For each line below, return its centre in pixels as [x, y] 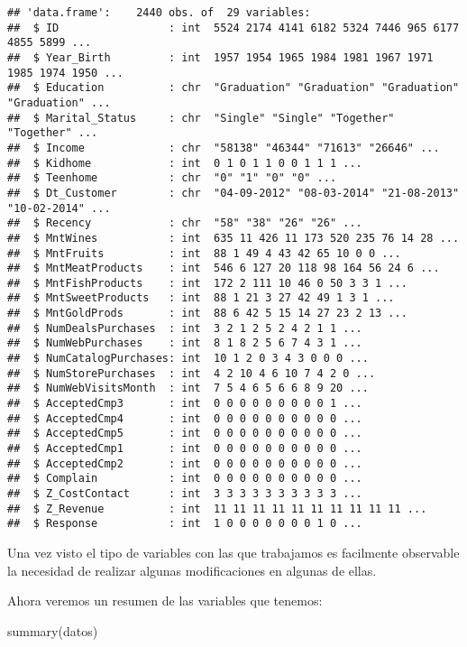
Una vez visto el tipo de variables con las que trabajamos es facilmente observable [233, 552]
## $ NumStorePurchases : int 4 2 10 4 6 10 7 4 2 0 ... [192, 373]
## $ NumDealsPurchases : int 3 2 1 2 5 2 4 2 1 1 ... [185, 328]
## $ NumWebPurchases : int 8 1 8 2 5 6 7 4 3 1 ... [185, 343]
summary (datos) [53, 630]
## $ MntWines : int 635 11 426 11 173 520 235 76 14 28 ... [233, 238]
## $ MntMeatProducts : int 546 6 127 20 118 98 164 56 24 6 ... [224, 268]
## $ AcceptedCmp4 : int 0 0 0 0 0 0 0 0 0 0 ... [185, 418]
